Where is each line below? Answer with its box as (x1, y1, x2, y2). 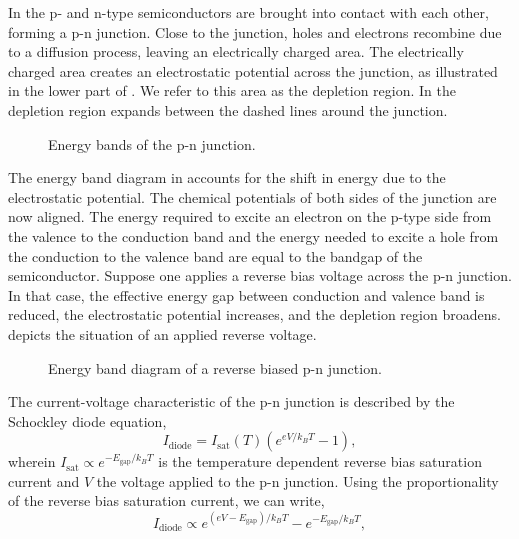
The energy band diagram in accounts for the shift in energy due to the (8, 167, 446, 188)
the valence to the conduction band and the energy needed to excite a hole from (8, 225, 499, 246)
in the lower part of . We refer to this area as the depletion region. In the (8, 80, 456, 101)
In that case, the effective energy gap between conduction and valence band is (8, 284, 485, 305)
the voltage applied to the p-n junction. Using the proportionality (96, 470, 499, 491)
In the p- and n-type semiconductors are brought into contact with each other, (8, 2, 489, 22)
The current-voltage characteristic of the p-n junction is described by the (8, 391, 455, 412)
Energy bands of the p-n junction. (48, 133, 256, 154)
